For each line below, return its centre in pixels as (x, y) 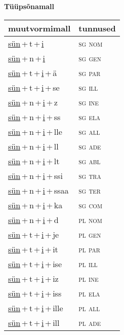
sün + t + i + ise (35, 264)
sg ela (90, 117)
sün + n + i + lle (35, 131)
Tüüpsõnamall (29, 6)
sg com (90, 205)
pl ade (90, 322)
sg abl (90, 161)
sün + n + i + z (33, 102)
